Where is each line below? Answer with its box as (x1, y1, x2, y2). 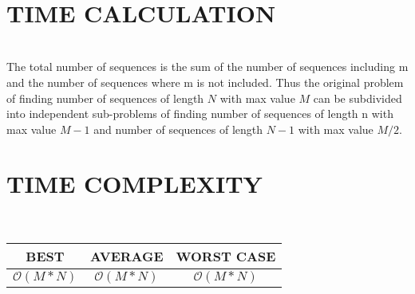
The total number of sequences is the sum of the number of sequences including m (6, 58, 409, 75)
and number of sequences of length (93, 120, 263, 137)
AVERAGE (89, 247, 164, 265)
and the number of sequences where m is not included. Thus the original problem (6, 73, 404, 90)
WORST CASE (176, 247, 276, 265)
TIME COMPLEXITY (6, 167, 263, 200)
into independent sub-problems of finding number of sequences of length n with (6, 105, 393, 122)
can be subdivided (313, 89, 402, 106)
